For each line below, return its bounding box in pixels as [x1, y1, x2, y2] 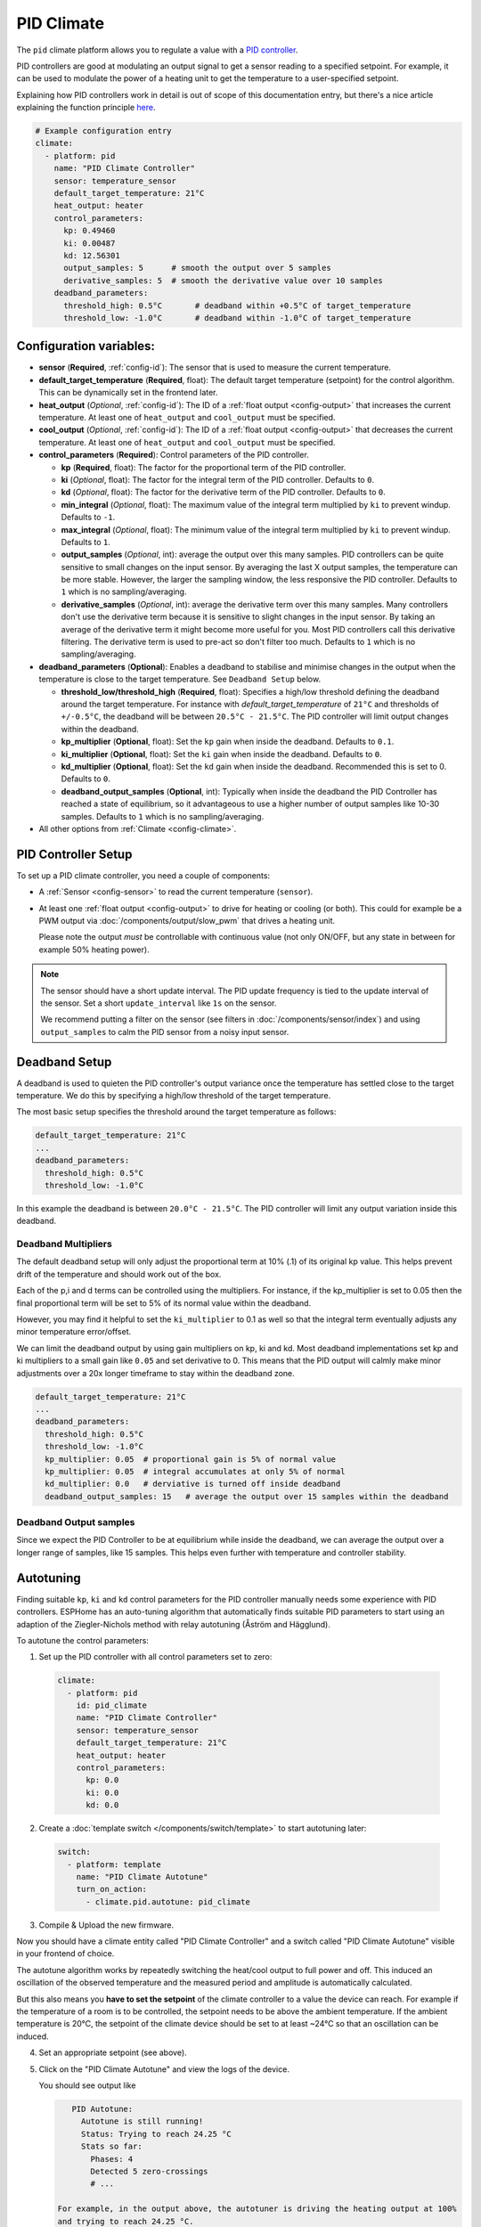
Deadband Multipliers [16, 1238, 113, 1251]
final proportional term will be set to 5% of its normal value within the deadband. [16, 1297, 312, 1309]
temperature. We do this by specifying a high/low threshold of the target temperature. [16, 1090, 331, 1101]
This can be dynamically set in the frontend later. [38, 387, 218, 398]
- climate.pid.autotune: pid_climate [86, 1897, 251, 1906]
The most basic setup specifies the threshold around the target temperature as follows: [16, 1106, 337, 1117]
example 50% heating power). [38, 944, 151, 955]
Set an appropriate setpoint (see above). [38, 2047, 187, 2058]
